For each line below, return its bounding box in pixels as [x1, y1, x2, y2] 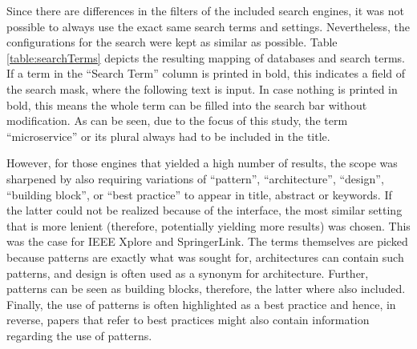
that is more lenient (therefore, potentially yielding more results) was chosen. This [6, 217, 411, 234]
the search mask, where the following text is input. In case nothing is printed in [6, 80, 398, 97]
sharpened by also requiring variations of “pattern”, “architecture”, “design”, [6, 170, 384, 187]
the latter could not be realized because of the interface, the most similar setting [6, 202, 403, 219]
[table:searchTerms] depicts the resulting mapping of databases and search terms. [6, 49, 406, 66]
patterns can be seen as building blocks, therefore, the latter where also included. [6, 280, 406, 297]
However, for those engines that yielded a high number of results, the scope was [6, 154, 398, 171]
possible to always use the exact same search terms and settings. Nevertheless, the [6, 18, 410, 34]
